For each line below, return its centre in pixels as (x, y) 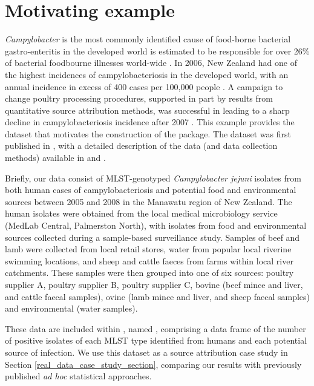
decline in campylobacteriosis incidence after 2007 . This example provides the (150, 122)
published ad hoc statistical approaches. (78, 376)
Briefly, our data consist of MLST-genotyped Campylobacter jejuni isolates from (153, 178)
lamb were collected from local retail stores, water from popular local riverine (148, 249)
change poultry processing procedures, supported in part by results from (139, 98)
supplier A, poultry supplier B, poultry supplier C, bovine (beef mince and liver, (154, 284)
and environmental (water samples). (71, 308)
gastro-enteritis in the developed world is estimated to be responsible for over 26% (157, 51)
